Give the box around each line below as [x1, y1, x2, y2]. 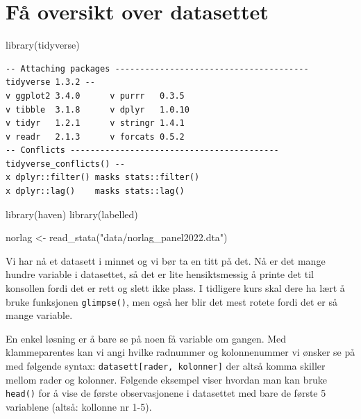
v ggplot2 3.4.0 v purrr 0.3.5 [6, 90, 185, 101]
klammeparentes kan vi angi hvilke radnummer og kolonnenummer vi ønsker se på [6, 345, 355, 359]
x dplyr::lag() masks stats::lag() [6, 186, 185, 197]
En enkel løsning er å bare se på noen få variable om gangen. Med [6, 331, 287, 345]
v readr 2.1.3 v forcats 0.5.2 [6, 131, 185, 142]
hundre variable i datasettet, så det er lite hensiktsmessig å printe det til [6, 267, 314, 281]
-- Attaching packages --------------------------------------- [6, 63, 309, 74]
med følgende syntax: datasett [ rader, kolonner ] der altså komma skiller [6, 359, 326, 373]
